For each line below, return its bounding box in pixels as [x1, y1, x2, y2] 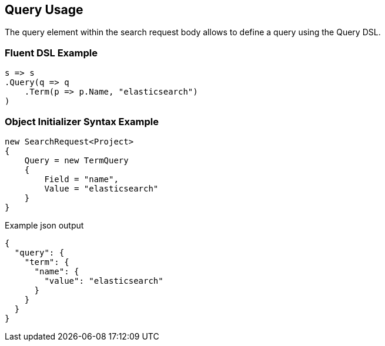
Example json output [5, 220, 84, 230]
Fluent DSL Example [5, 46, 98, 59]
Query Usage [5, 2, 83, 17]
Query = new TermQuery [24, 155, 129, 165]
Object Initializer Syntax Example [5, 115, 159, 127]
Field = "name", [44, 174, 119, 184]
